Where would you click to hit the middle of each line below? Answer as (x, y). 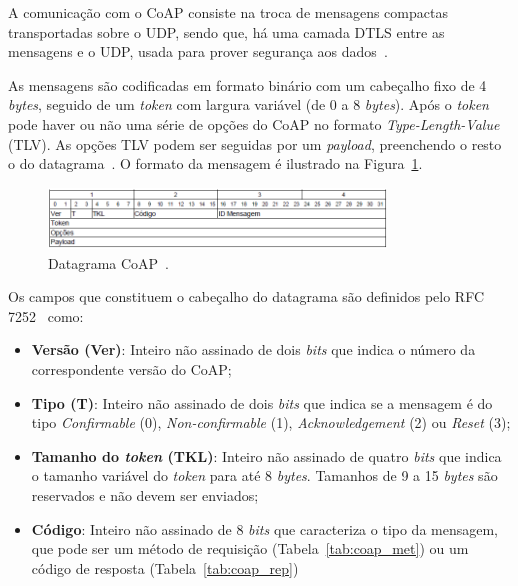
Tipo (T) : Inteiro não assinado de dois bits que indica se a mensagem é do (262, 402)
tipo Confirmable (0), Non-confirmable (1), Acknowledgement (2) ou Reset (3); (271, 422)
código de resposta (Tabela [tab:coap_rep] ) (165, 567)
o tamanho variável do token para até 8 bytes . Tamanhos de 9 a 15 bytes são (264, 475)
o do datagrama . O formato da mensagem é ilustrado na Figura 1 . (215, 163)
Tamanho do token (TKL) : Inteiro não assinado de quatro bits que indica (266, 455)
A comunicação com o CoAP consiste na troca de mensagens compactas (228, 12)
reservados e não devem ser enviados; (145, 494)
